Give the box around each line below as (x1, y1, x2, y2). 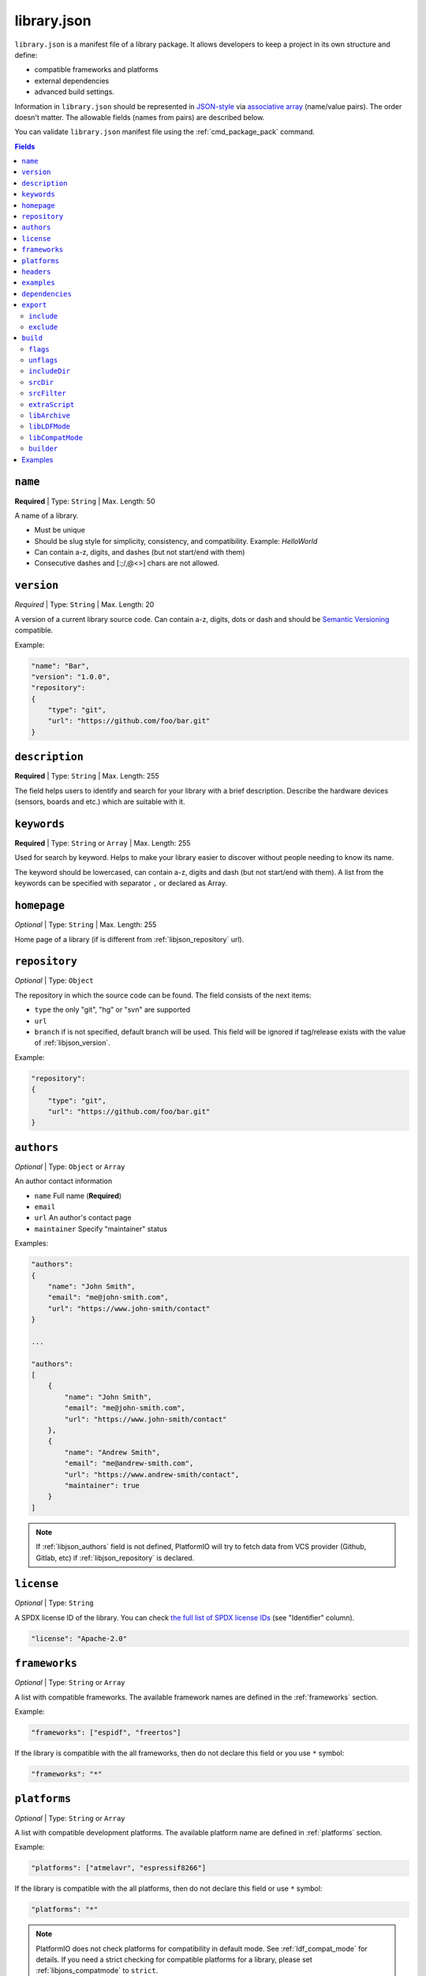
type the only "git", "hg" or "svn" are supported (34, 1005, 191, 1015)
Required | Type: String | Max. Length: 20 (14, 600, 155, 609)
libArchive (28, 411, 71, 420)
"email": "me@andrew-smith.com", (64, 1459, 194, 1468)
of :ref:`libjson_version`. (34, 1038, 110, 1047)
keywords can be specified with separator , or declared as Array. (14, 878, 228, 888)
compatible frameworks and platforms (34, 65, 159, 74)
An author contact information (14, 1176, 113, 1186)
